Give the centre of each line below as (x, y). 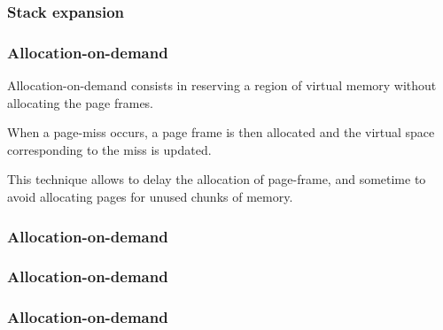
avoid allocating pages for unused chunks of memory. (150, 197)
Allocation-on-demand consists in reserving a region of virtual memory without (222, 85)
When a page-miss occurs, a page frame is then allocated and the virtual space (221, 132)
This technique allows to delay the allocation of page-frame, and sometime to (217, 179)
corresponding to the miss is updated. (109, 149)
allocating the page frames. (81, 102)
